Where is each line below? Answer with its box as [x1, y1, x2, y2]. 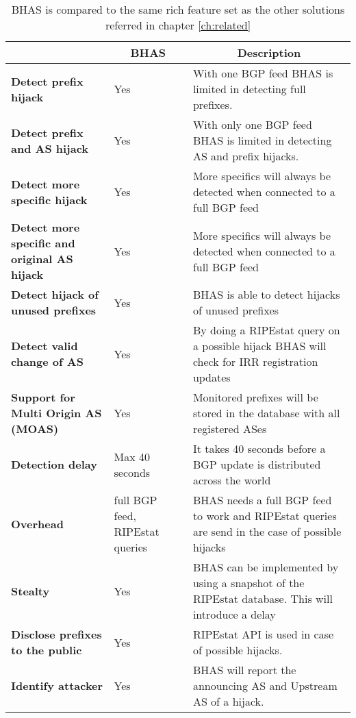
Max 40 [114, 448, 150, 465]
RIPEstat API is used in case [192, 626, 334, 642]
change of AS [11, 354, 84, 369]
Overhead [11, 515, 64, 532]
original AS [11, 251, 73, 267]
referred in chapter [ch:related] [105, 17, 251, 33]
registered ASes [192, 421, 267, 436]
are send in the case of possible [192, 523, 342, 539]
